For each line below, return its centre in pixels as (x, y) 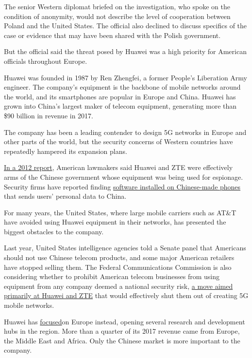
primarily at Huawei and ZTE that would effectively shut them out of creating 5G (126, 295)
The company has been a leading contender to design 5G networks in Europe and (125, 132)
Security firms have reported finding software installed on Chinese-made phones (122, 186)
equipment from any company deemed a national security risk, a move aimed (118, 286)
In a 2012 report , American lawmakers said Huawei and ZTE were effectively (118, 167)
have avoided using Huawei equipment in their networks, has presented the (115, 222)
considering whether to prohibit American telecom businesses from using (112, 276)
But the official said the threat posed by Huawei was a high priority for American (125, 51)
